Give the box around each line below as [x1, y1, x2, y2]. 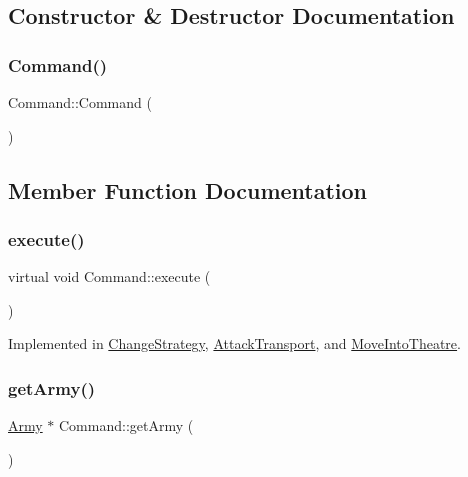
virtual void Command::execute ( [8, 266, 211, 287]
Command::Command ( [8, 92, 152, 112]
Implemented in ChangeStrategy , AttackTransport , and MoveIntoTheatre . [8, 333, 461, 354]
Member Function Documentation [8, 174, 368, 205]
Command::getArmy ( [58, 415, 194, 436]
